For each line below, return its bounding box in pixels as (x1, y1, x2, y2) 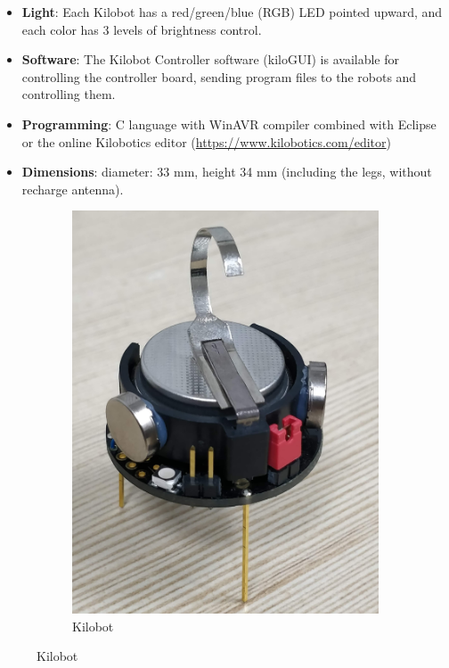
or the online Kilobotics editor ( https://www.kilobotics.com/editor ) (21, 132, 391, 151)
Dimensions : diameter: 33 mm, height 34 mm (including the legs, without (21, 162, 432, 181)
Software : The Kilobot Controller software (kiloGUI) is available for (21, 50, 400, 69)
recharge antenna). (21, 179, 124, 198)
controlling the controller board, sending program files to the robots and (21, 67, 417, 86)
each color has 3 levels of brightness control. (21, 20, 262, 38)
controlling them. (21, 85, 116, 103)
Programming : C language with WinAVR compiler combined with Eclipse (21, 114, 437, 133)
